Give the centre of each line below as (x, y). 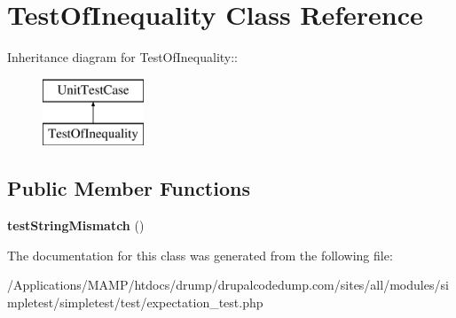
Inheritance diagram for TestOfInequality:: (123, 57)
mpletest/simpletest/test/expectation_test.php (135, 302)
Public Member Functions (129, 188)
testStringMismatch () (76, 225)
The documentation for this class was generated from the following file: (200, 255)
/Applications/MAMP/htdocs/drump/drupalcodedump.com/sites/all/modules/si (228, 285)
